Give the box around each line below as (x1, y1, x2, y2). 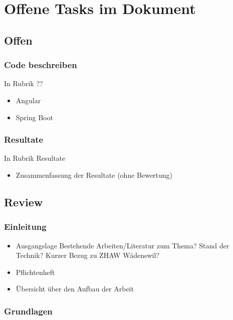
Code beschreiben (4, 59, 77, 71)
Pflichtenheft (16, 266, 55, 277)
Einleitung (4, 220, 47, 233)
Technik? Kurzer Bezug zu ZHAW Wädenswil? (16, 250, 159, 260)
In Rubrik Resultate (4, 153, 66, 163)
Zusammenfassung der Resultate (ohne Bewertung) (16, 169, 173, 180)
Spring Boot (16, 112, 53, 122)
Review (4, 194, 43, 209)
